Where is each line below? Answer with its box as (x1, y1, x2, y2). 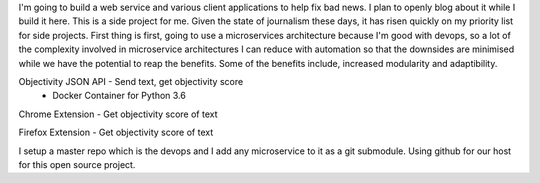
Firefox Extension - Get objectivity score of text (18, 126, 214, 139)
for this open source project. (18, 158, 136, 170)
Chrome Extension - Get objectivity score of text (18, 108, 219, 120)
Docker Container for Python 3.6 (52, 90, 187, 102)
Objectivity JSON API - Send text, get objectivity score (18, 75, 244, 87)
